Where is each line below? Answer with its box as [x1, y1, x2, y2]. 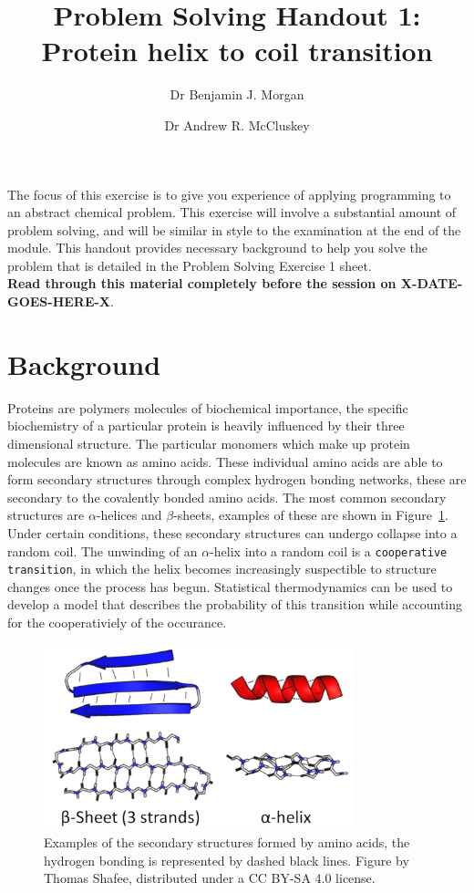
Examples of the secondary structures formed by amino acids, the [44, 833, 410, 852]
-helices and [96, 505, 162, 524]
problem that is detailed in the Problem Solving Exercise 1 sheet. [7, 255, 372, 275]
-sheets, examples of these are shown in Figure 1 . [173, 505, 448, 524]
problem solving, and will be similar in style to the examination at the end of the [7, 220, 461, 239]
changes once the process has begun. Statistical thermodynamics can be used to [7, 576, 453, 596]
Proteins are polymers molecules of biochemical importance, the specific [7, 398, 408, 417]
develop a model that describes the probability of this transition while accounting [7, 595, 463, 614]
